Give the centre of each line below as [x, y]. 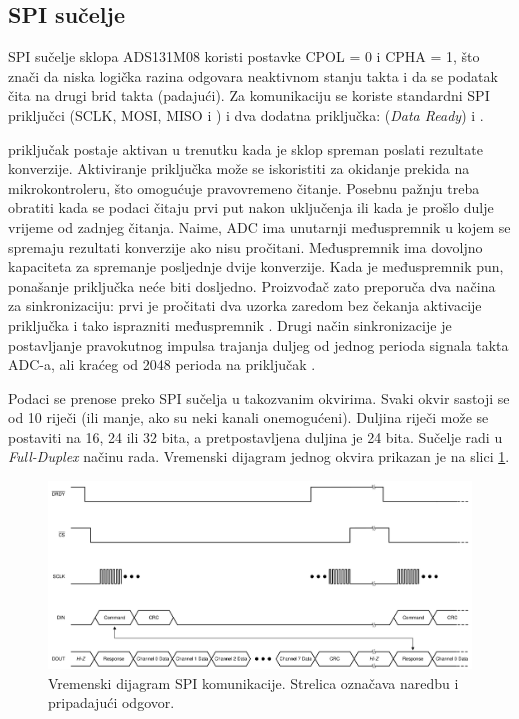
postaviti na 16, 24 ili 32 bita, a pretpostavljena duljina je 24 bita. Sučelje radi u [255, 436]
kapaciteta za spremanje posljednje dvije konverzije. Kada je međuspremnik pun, [256, 266]
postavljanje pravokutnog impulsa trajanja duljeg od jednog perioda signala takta [258, 344]
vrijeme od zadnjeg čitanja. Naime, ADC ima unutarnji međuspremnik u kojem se [259, 226]
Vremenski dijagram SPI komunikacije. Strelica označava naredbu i [253, 682]
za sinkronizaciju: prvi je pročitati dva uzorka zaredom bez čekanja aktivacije [245, 305]
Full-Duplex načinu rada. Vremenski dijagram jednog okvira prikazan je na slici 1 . [259, 456]
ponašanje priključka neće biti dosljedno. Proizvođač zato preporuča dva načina [252, 285]
